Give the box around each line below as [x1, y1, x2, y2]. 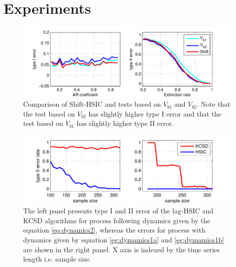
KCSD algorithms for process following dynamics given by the [23, 215, 210, 225]
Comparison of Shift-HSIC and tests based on [23, 99, 161, 109]
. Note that [197, 99, 231, 109]
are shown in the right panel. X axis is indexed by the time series [23, 244, 220, 254]
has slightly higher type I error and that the [88, 108, 221, 119]
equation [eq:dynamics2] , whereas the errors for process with [23, 225, 205, 235]
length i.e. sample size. [23, 254, 91, 264]
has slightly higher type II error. [76, 118, 174, 128]
